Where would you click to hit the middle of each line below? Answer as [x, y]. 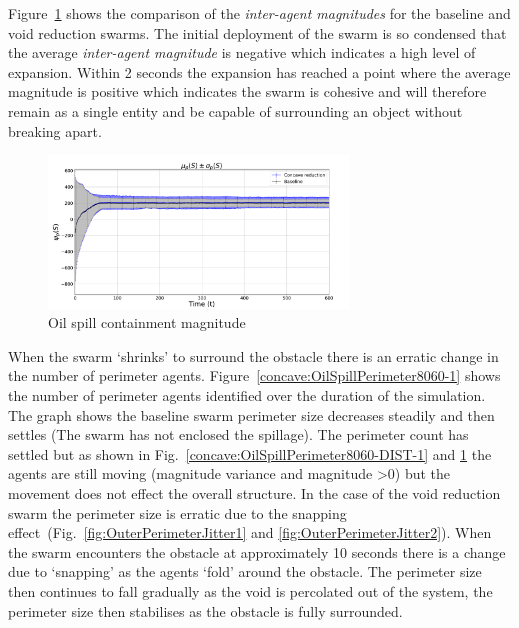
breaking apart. [55, 130]
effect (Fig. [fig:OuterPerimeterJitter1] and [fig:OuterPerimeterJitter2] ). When [250, 532]
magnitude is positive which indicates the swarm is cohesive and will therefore [247, 91]
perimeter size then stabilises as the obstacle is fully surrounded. [205, 610]
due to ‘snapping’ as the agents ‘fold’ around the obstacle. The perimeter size [245, 571]
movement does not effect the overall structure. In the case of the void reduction [254, 493]
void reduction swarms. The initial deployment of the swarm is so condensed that [257, 32]
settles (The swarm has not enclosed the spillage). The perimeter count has [238, 434]
